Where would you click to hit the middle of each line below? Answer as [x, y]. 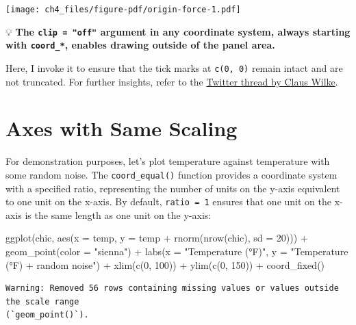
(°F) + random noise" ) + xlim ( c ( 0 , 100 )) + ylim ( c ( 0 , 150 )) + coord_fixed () [165, 264]
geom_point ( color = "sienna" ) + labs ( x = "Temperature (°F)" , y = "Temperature [177, 251]
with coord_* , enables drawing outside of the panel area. [140, 45]
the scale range [42, 301]
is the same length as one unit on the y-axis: [118, 214]
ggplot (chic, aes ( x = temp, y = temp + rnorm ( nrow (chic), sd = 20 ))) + [157, 238]
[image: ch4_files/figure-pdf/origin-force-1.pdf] [123, 10]
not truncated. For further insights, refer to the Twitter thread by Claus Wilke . [172, 81]
